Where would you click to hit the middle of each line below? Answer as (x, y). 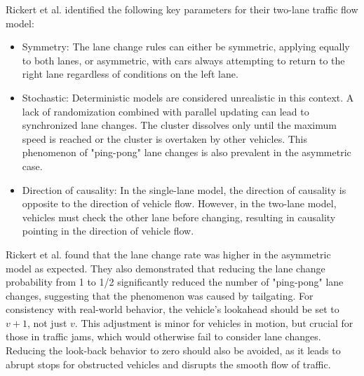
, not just (47, 322)
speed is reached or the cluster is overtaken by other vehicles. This (165, 138)
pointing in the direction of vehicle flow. (108, 231)
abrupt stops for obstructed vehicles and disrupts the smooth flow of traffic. (168, 364)
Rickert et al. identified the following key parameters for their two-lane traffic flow (182, 9)
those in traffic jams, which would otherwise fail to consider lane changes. (163, 336)
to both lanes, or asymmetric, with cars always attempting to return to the (183, 60)
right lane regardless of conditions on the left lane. (130, 74)
